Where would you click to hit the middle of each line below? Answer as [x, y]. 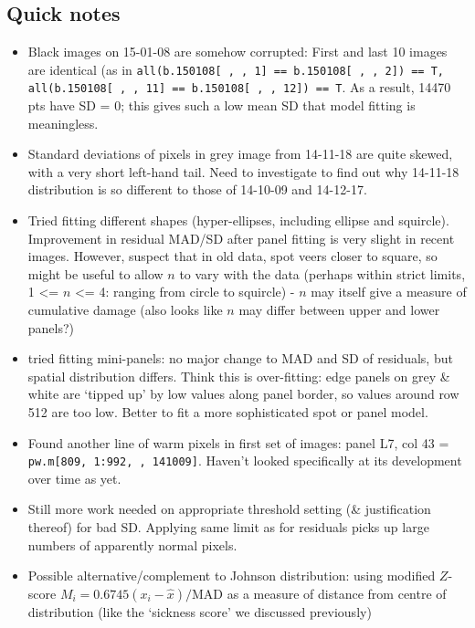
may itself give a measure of [389, 292]
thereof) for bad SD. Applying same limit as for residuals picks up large [228, 527]
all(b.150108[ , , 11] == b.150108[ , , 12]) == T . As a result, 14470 [239, 87]
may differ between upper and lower [339, 310]
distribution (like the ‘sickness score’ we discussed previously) [200, 611]
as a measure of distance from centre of [337, 593]
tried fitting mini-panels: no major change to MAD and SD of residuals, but [240, 358]
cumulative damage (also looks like [125, 310]
